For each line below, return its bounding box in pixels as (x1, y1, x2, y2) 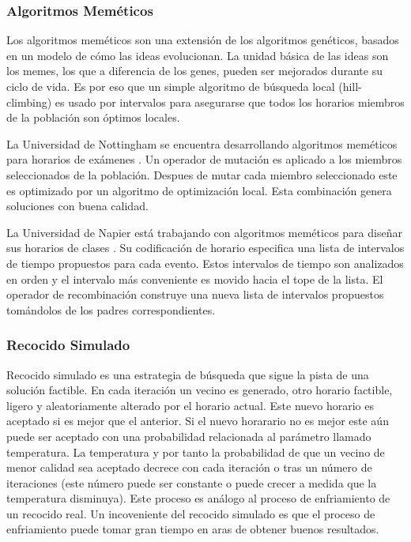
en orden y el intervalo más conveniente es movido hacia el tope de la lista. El (6, 270, 383, 287)
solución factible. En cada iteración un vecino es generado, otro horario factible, (6, 382, 393, 398)
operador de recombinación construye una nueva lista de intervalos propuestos (6, 286, 384, 303)
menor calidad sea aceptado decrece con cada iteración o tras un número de (6, 459, 372, 476)
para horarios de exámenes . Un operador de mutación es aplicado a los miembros (6, 151, 402, 167)
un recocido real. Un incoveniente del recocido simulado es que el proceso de (6, 505, 375, 521)
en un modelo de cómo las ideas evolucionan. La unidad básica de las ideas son (6, 47, 389, 63)
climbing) (6, 93, 52, 110)
